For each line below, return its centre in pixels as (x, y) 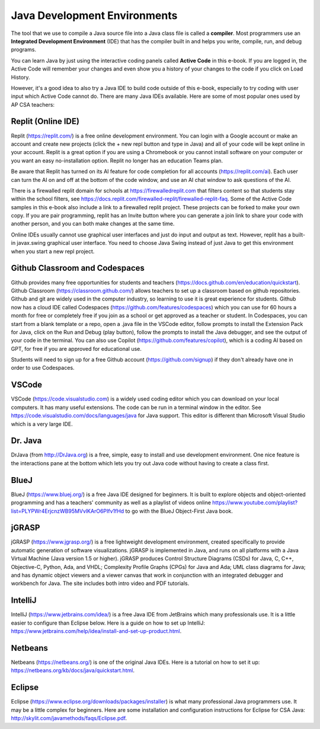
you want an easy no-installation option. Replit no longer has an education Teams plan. (117, 161)
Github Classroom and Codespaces (78, 268)
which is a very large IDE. (42, 424)
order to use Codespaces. (43, 368)
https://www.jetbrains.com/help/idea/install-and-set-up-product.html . (96, 631)
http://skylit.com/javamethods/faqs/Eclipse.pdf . (69, 718)
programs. (24, 50)
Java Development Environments (94, 15)
